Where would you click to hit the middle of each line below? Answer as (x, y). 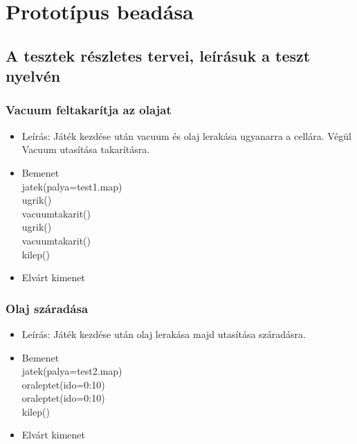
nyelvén (33, 76)
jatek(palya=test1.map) (72, 186)
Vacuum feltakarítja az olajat (89, 110)
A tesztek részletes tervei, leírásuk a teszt (158, 55)
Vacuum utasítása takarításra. (86, 149)
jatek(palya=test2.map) (72, 371)
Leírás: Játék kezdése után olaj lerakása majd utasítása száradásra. (164, 334)
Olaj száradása (47, 308)
